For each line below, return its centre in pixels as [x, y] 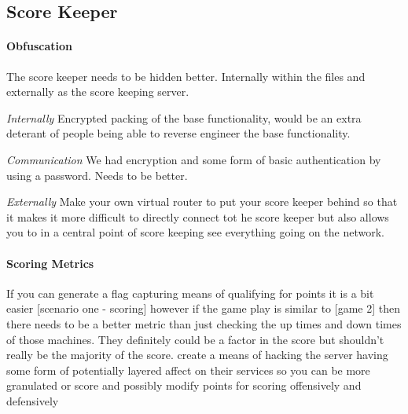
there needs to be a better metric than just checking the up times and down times [204, 323]
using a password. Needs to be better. [97, 175]
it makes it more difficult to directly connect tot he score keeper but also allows [198, 216]
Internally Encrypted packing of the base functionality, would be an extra [184, 117]
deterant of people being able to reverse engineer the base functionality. [178, 133]
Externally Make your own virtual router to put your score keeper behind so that [202, 202]
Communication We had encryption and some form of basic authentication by [194, 159]
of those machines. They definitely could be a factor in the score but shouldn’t [195, 339]
